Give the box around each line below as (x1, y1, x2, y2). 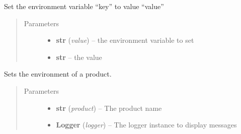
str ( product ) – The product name (56, 102, 162, 113)
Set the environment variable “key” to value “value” (4, 1, 164, 11)
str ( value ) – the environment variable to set (56, 35, 194, 45)
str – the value (56, 51, 102, 62)
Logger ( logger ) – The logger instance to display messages (56, 119, 237, 130)
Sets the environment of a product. (4, 69, 112, 79)
